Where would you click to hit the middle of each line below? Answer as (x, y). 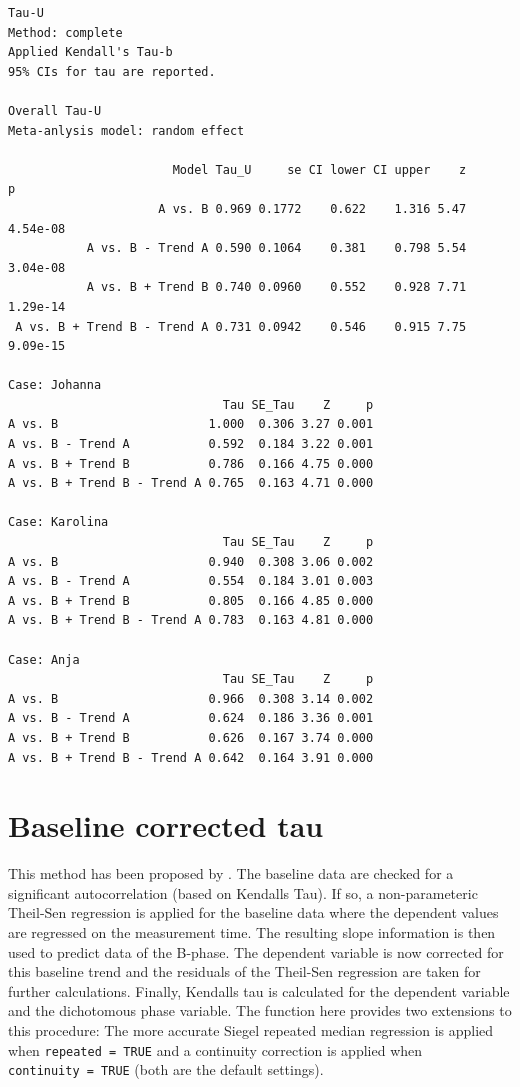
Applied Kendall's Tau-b (90, 52)
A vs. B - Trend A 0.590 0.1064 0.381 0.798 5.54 (276, 248)
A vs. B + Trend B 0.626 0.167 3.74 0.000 (191, 737)
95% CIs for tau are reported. (112, 71)
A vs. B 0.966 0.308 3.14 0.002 (191, 698)
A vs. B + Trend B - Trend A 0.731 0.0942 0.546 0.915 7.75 (241, 326)
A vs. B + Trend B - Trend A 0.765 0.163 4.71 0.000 (191, 483)
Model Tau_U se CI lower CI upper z (319, 169)
